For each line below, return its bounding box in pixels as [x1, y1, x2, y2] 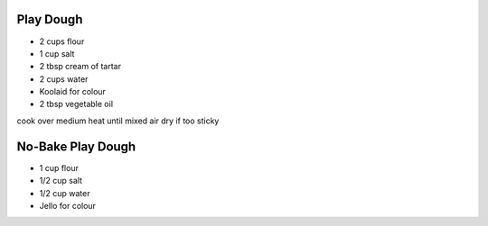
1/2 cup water [39, 187, 90, 198]
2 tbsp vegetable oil [39, 99, 113, 110]
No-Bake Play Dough [16, 139, 136, 154]
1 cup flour [39, 162, 79, 173]
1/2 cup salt [39, 176, 83, 186]
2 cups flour [39, 36, 85, 47]
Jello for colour [39, 200, 97, 211]
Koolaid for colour [39, 86, 106, 97]
